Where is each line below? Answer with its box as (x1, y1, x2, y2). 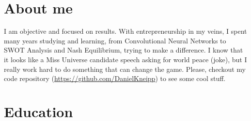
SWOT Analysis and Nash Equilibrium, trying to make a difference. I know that (4, 45, 243, 55)
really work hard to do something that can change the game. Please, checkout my (4, 64, 246, 74)
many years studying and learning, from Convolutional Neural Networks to (4, 35, 226, 45)
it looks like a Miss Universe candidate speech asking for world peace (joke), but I (4, 54, 247, 64)
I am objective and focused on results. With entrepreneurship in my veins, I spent (4, 26, 247, 36)
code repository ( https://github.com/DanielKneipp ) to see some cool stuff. (4, 73, 226, 83)
